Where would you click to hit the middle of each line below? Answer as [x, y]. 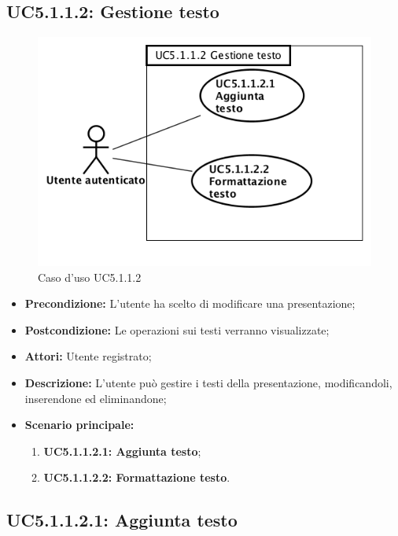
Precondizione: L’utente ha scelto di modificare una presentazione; [190, 303]
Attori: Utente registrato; [88, 356]
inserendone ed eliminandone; [96, 398]
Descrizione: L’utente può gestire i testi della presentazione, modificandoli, [208, 383]
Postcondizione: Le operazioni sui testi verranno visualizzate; [177, 329]
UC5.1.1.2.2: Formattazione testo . [137, 477]
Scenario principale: [79, 425]
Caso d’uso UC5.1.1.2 [90, 277]
